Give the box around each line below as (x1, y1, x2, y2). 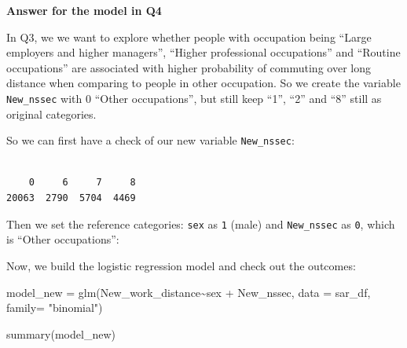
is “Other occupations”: (6, 231, 119, 247)
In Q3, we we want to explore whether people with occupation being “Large (6, 28, 372, 45)
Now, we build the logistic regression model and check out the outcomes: (6, 257, 356, 273)
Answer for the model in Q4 (6, 2, 162, 18)
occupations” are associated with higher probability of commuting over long (6, 59, 371, 75)
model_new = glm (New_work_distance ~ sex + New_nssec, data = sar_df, (6, 284, 371, 300)
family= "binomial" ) (6, 299, 103, 316)
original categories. (6, 105, 97, 122)
